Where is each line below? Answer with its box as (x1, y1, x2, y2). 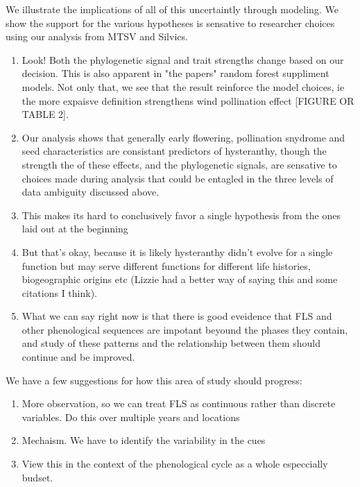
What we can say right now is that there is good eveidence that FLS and (22, 309, 332, 323)
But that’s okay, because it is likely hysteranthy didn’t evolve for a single (22, 244, 333, 259)
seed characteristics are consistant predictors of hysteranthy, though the (22, 144, 327, 158)
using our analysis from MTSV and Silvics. (6, 29, 188, 44)
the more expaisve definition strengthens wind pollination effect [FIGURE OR (22, 93, 354, 108)
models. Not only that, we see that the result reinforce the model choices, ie (22, 79, 345, 94)
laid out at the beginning (22, 221, 128, 236)
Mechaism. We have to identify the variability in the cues (22, 433, 266, 447)
